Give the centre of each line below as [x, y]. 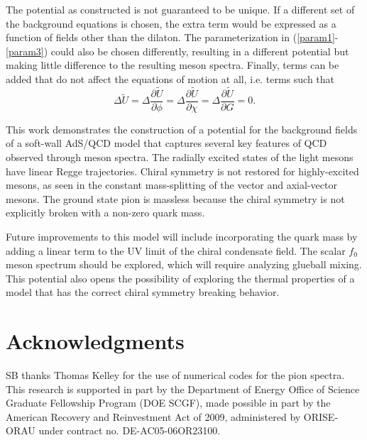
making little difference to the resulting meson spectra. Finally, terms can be [172, 65]
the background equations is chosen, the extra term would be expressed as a [171, 23]
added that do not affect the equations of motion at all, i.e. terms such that [170, 78]
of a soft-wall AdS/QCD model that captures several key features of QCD [166, 143]
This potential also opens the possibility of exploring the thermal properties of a [180, 278]
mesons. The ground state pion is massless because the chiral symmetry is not [175, 198]
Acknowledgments [95, 341]
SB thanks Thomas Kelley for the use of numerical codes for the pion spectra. [175, 375]
